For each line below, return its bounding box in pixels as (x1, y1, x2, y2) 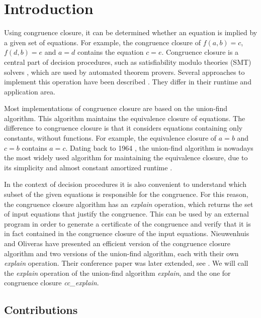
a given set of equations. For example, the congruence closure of (4, 37, 201, 47)
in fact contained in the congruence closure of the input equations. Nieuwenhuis (4, 228, 249, 239)
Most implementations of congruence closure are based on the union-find (4, 103, 228, 114)
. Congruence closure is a (161, 47, 239, 57)
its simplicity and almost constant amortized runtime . (4, 162, 172, 172)
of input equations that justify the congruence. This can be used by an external (4, 208, 249, 219)
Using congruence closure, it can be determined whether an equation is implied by (4, 27, 257, 38)
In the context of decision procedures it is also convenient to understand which (4, 179, 246, 189)
